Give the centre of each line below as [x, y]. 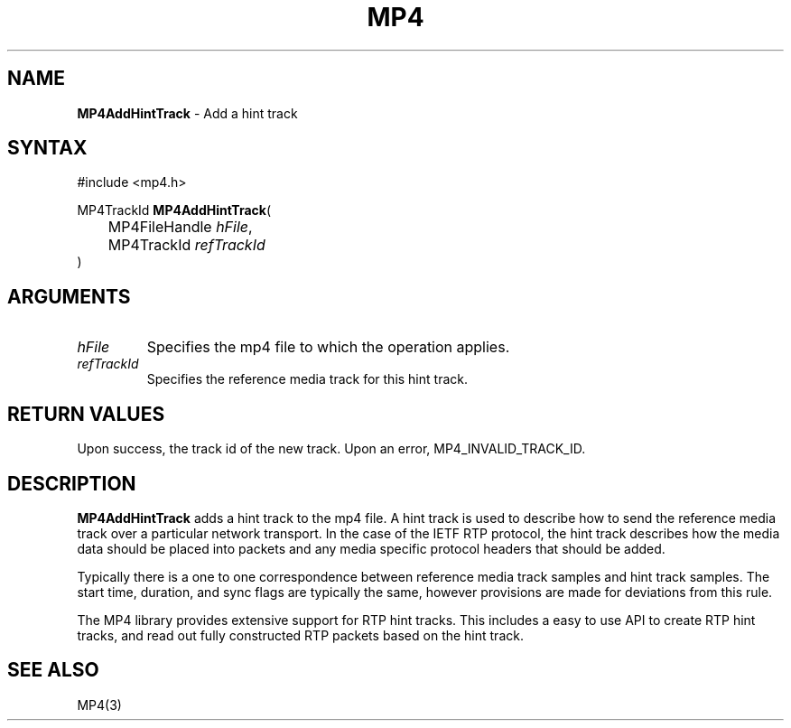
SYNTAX [47, 148]
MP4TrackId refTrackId [186, 245]
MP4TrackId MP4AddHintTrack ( [174, 210]
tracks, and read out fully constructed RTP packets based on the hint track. [300, 635]
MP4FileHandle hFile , [180, 227]
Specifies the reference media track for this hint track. [307, 379]
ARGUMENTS [69, 296]
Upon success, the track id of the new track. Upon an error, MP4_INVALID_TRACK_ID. [331, 449]
